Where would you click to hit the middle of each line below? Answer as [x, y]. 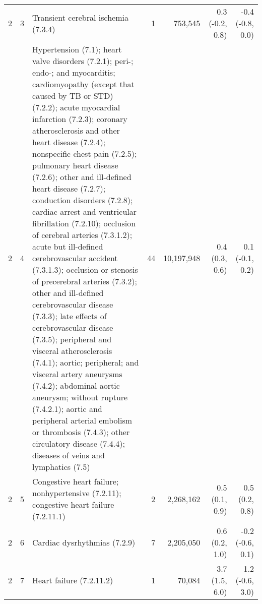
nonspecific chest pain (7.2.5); [85, 154]
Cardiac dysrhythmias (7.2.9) [84, 542]
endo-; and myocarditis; [74, 72]
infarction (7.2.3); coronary [80, 119]
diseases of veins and [69, 455]
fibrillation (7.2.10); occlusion [84, 223]
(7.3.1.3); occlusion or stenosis [85, 269]
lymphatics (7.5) [61, 467]
